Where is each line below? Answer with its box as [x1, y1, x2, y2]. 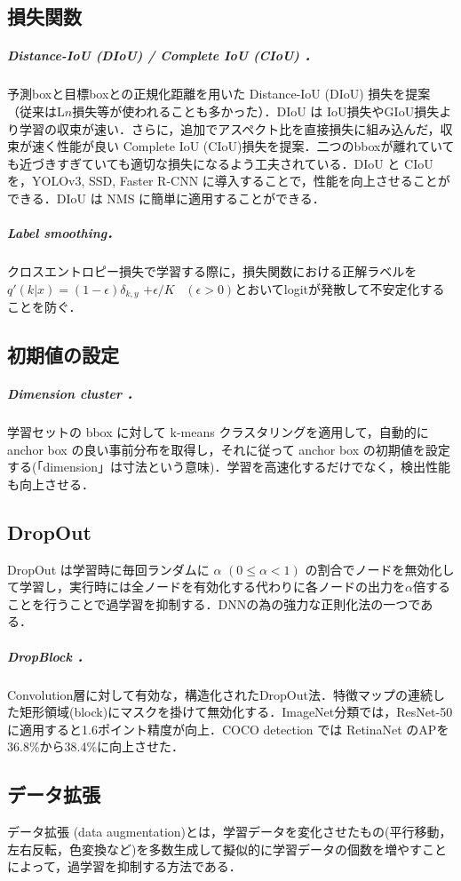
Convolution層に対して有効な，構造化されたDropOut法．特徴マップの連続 [7, 685, 433, 703]
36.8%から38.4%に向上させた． [7, 737, 185, 756]
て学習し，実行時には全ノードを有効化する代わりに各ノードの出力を [7, 577, 405, 596]
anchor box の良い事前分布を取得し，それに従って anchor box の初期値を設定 [7, 440, 450, 458]
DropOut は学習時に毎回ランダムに [7, 560, 210, 578]
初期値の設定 [7, 341, 119, 369]
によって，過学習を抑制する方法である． [7, 857, 242, 876]
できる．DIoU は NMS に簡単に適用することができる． [7, 188, 325, 207]
